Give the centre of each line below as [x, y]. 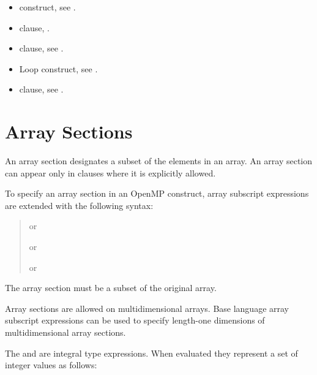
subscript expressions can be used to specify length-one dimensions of [135, 320]
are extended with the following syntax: [79, 205]
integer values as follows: [51, 365]
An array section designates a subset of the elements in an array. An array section [159, 161]
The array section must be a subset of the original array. [111, 288]
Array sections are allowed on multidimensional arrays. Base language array [147, 308]
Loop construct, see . [58, 68]
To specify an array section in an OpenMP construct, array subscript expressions [157, 193]
